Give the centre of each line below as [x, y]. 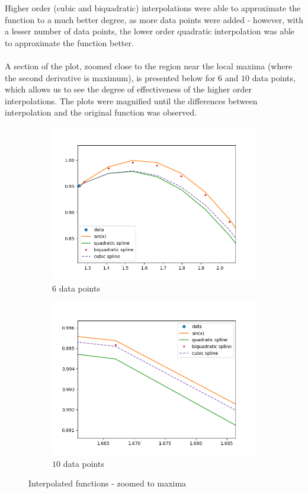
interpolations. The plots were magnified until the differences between [131, 100]
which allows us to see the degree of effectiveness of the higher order [128, 89]
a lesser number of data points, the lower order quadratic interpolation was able [150, 31]
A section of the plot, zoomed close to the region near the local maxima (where [149, 65]
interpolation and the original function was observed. [101, 112]
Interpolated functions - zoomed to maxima [108, 483]
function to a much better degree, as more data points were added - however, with [154, 19]
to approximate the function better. [69, 42]
